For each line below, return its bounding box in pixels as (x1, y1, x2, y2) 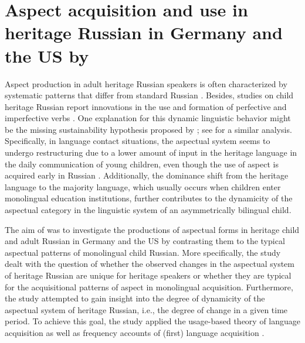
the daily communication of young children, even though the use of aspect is (5, 157, 279, 170)
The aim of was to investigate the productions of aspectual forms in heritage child (5, 223, 300, 235)
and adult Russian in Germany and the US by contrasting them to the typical (5, 235, 285, 247)
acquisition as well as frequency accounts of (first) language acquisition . (5, 326, 265, 338)
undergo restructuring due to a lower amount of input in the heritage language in (5, 146, 297, 159)
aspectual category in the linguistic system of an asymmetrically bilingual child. (5, 204, 292, 216)
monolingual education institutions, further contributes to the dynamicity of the (5, 192, 293, 204)
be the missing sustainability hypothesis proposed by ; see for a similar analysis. (5, 123, 292, 135)
